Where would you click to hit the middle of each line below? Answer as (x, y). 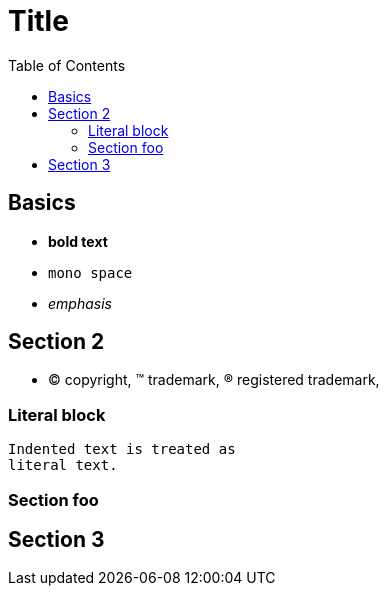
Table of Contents (67, 65)
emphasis (80, 303)
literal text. (63, 465)
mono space (90, 272)
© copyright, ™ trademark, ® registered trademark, (214, 380)
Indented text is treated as (122, 449)
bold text (78, 241)
